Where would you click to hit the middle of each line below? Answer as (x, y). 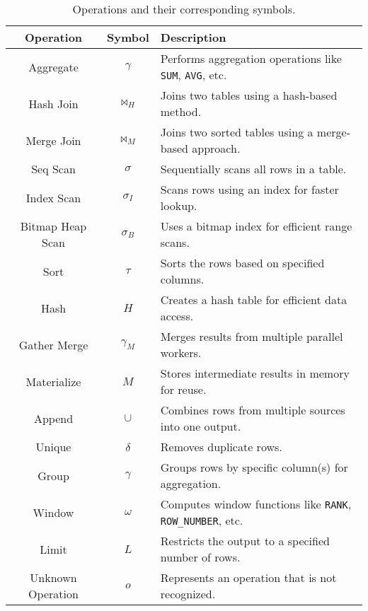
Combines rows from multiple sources (253, 410)
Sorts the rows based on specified (242, 263)
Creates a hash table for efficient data (254, 299)
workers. (181, 353)
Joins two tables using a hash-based (249, 95)
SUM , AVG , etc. (194, 75)
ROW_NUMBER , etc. (202, 520)
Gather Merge (53, 344)
